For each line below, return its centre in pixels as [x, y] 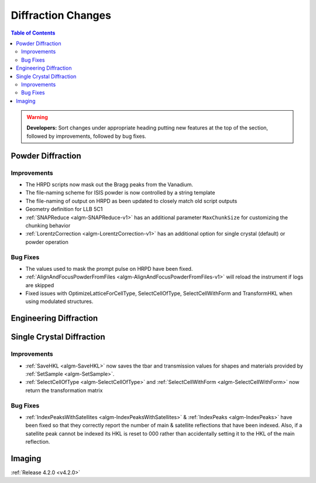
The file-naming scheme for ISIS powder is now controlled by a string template [120, 193]
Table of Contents [33, 33]
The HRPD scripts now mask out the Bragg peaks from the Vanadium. [109, 184]
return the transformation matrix [64, 390]
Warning [37, 117]
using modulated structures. [59, 301]
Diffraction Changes [61, 15]
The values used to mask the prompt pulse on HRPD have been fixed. [109, 268]
